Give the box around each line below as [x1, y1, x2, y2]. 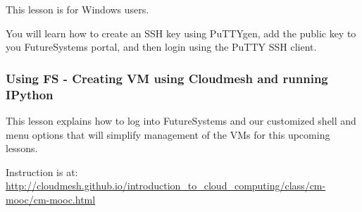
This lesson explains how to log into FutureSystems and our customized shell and [6, 113, 356, 127]
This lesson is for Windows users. [6, 2, 149, 16]
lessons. [6, 141, 38, 156]
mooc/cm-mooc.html [6, 192, 96, 206]
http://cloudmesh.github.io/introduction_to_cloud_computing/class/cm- [6, 178, 326, 193]
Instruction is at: [6, 164, 78, 179]
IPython [6, 85, 54, 103]
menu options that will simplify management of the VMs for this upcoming [6, 127, 330, 142]
